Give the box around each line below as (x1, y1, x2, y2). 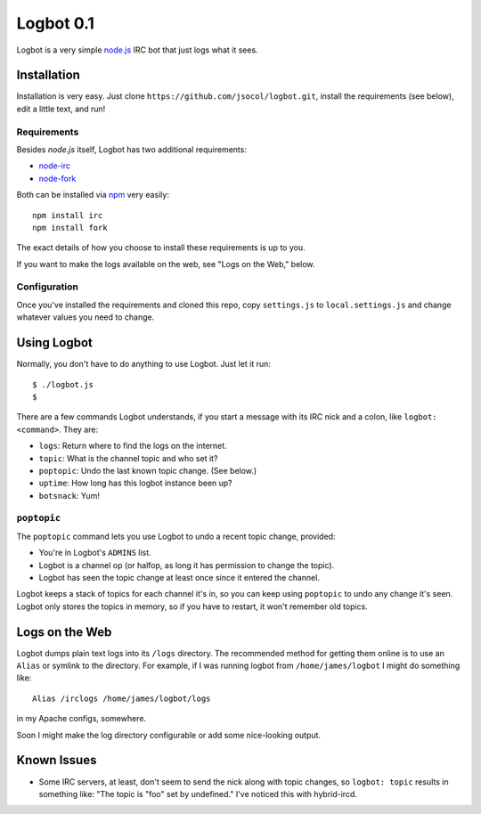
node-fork (38, 173, 77, 183)
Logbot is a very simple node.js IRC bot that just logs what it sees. (16, 45, 258, 55)
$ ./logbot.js (32, 379, 94, 389)
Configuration (16, 281, 79, 293)
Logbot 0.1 (16, 13, 95, 33)
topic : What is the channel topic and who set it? (38, 452, 218, 463)
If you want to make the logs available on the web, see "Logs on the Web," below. (16, 258, 315, 269)
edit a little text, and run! (16, 103, 106, 114)
